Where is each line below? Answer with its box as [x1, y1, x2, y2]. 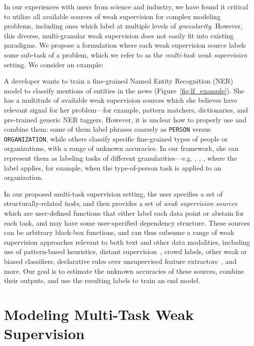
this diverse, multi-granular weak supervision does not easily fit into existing [4, 30, 234, 40]
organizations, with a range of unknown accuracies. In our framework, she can [4, 143, 239, 153]
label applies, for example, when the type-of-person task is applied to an [4, 162, 222, 173]
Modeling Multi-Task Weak [4, 304, 194, 324]
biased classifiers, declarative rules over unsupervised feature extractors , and [4, 256, 237, 266]
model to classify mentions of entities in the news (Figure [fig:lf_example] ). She [4, 85, 245, 95]
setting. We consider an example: [4, 59, 104, 69]
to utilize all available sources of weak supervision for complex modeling [4, 11, 221, 21]
